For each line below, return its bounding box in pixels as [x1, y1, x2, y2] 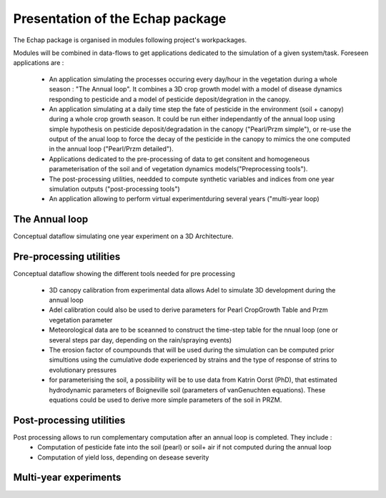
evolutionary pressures [49, 365, 117, 374]
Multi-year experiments [13, 472, 122, 484]
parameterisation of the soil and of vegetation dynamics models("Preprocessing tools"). [49, 165, 308, 173]
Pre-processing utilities [13, 250, 121, 263]
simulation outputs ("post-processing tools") [49, 185, 180, 193]
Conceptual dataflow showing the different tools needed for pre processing [13, 270, 235, 278]
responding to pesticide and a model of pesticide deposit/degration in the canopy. [49, 95, 291, 103]
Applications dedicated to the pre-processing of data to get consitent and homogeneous [49, 154, 310, 163]
